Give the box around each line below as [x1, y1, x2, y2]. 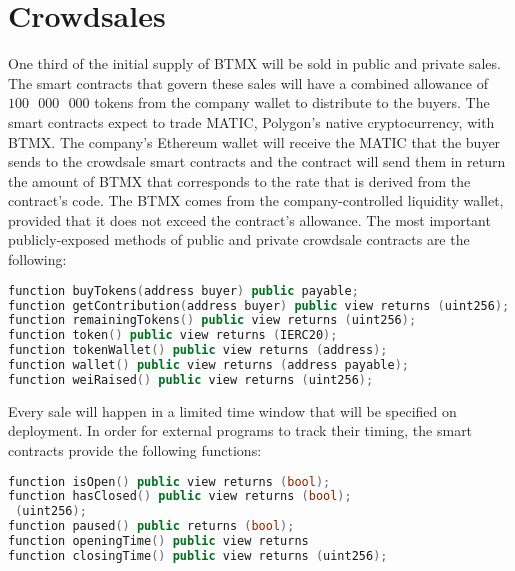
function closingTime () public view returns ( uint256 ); [8, 548, 388, 563]
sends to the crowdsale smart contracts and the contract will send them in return [8, 151, 506, 172]
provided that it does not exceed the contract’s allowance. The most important [8, 209, 491, 230]
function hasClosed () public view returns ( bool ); [8, 489, 352, 504]
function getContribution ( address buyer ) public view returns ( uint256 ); [8, 298, 510, 313]
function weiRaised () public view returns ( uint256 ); [8, 372, 374, 387]
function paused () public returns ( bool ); [8, 519, 295, 534]
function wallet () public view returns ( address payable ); [8, 358, 409, 373]
